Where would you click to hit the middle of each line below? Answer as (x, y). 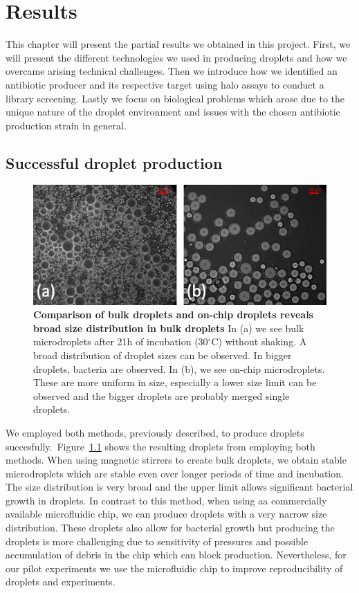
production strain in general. (66, 125)
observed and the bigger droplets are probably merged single (162, 395)
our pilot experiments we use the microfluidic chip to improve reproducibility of (174, 568)
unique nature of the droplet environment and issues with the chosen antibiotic (173, 112)
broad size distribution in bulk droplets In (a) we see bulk (169, 328)
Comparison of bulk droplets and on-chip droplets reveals (173, 314)
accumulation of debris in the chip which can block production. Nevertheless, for (176, 555)
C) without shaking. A (259, 341)
